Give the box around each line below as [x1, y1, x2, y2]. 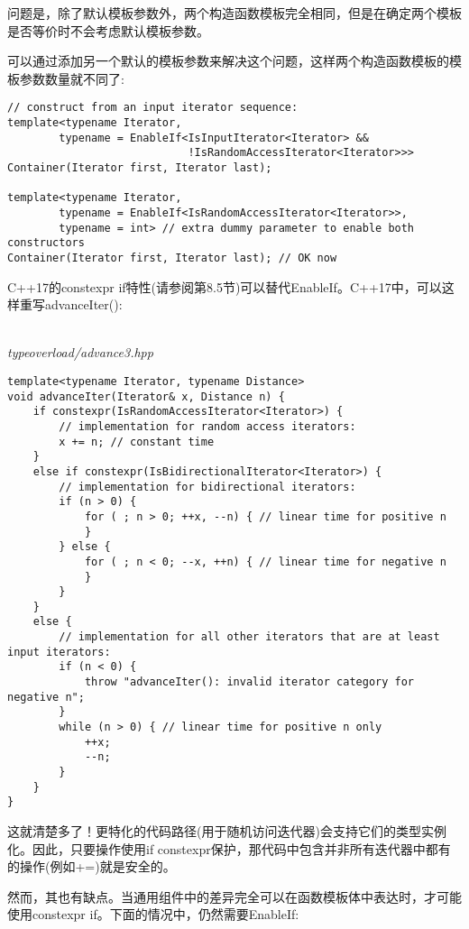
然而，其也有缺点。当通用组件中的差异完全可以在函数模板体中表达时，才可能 [7, 887, 462, 906]
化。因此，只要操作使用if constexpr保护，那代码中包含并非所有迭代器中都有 [7, 839, 451, 858]
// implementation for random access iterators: [59, 419, 356, 433]
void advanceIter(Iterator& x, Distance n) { [7, 390, 285, 403]
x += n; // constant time [59, 435, 215, 448]
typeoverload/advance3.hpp [7, 343, 153, 362]
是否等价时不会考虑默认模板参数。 [7, 21, 209, 40]
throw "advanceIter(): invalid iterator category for [84, 676, 415, 689]
